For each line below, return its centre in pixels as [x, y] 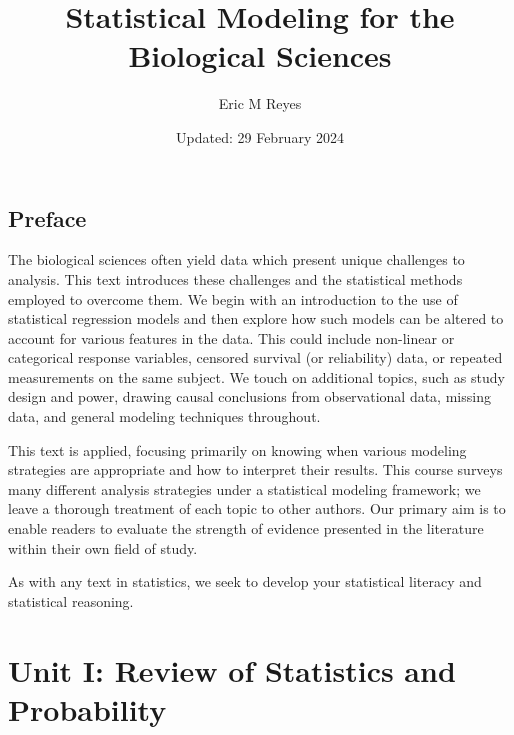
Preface [47, 217]
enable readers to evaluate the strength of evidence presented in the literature [246, 528]
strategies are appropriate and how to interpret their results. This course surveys [255, 469]
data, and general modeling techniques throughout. [164, 416]
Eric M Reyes [260, 103]
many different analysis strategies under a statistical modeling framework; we [244, 488]
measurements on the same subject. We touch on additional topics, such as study [256, 376]
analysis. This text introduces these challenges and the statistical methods [235, 278]
